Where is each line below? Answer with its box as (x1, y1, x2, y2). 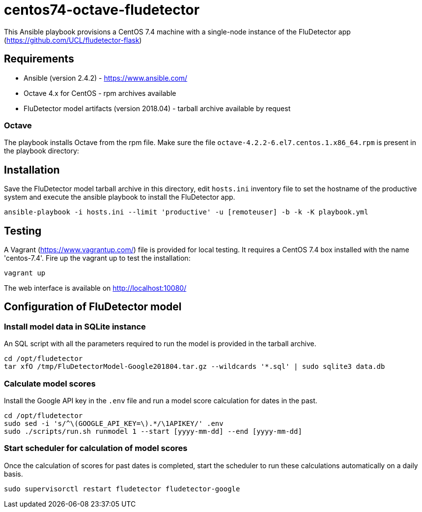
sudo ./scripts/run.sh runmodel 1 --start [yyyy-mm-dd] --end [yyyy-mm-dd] (4, 427, 302, 435)
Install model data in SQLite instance (4, 321, 146, 331)
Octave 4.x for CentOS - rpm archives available (24, 89, 176, 97)
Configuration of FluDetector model (4, 301, 182, 313)
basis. (4, 469, 23, 478)
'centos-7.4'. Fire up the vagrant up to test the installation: (4, 254, 191, 263)
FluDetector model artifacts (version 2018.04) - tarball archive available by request (24, 104, 291, 113)
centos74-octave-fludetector (4, 1, 200, 18)
